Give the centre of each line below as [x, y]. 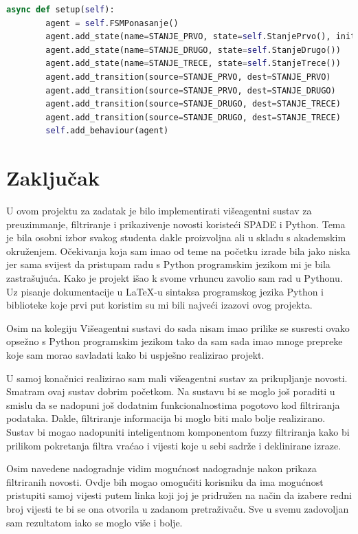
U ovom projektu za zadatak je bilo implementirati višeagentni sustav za [159, 211]
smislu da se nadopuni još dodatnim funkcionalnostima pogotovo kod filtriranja [173, 404]
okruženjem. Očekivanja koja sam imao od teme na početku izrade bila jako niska [178, 251]
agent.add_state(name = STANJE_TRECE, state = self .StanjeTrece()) [193, 64]
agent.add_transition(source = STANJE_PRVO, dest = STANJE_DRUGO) [191, 90]
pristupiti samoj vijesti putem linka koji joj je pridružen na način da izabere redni [179, 495]
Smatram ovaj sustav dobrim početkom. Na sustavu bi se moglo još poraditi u [171, 391]
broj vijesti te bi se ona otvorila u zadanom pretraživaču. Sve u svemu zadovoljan [178, 508]
